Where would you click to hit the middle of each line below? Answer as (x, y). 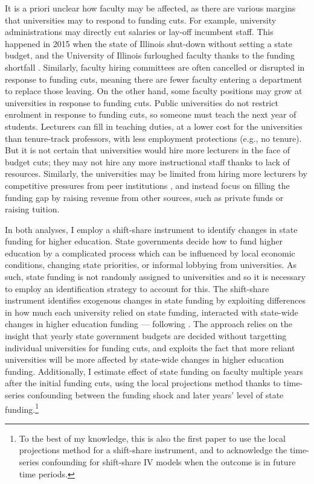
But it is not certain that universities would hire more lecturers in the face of (148, 150)
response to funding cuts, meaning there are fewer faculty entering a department (154, 79)
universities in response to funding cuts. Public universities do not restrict (142, 102)
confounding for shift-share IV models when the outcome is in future (169, 462)
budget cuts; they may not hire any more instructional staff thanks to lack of (147, 161)
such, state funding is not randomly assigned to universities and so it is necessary (155, 277)
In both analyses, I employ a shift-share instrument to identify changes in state (151, 229)
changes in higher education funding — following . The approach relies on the (149, 324)
